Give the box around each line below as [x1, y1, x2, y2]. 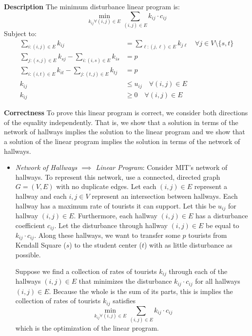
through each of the [169, 266, 228, 276]
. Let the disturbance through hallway [54, 220, 168, 230]
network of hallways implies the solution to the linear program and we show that [4, 126, 245, 137]
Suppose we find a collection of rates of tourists [15, 266, 157, 276]
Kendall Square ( [15, 240, 66, 250]
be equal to [206, 220, 239, 230]
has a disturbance [195, 210, 248, 220]
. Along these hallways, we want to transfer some [34, 230, 180, 240]
